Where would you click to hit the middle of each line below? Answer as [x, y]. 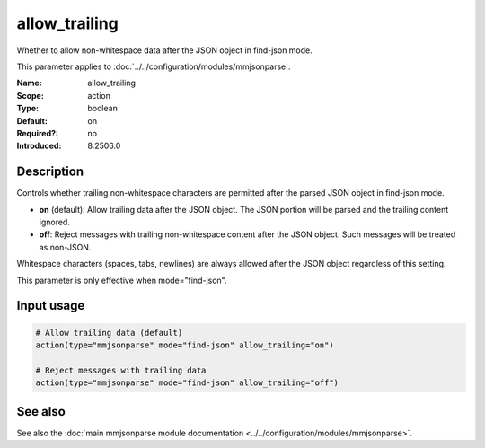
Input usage [51, 306]
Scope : [30, 95]
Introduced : [39, 146]
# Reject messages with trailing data [121, 370]
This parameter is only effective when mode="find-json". [122, 280]
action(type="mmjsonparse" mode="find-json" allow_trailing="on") [185, 345]
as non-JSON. [65, 247]
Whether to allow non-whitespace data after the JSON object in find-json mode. [165, 50]
